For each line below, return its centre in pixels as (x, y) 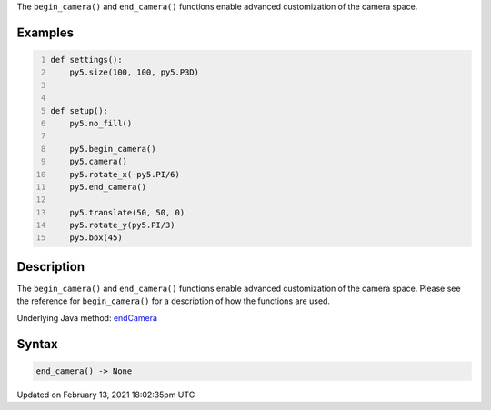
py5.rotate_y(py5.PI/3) (123, 225)
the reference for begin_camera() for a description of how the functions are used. (174, 301)
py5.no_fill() (101, 123)
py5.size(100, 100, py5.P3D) (135, 72)
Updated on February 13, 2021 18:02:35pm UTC (106, 395)
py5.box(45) (96, 238)
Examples (45, 32)
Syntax (37, 344)
